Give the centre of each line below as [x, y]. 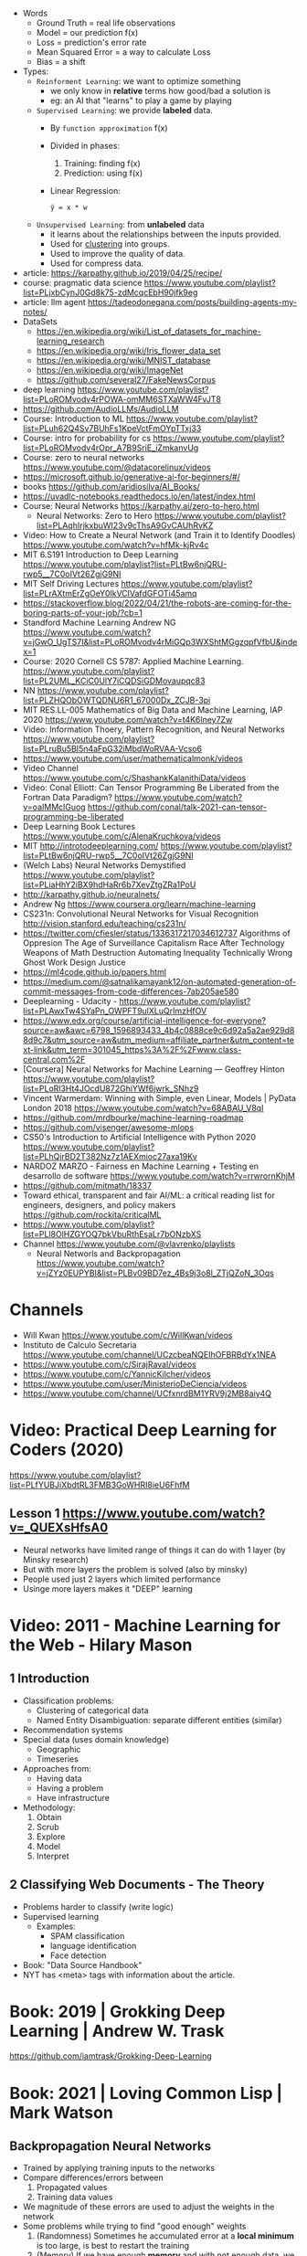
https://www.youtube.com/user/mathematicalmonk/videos [133, 758]
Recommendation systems [73, 1730]
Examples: [56, 1926]
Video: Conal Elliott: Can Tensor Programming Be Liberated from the [151, 788]
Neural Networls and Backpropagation [108, 1254]
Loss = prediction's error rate [91, 42]
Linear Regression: [85, 191]
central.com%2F [54, 1059]
